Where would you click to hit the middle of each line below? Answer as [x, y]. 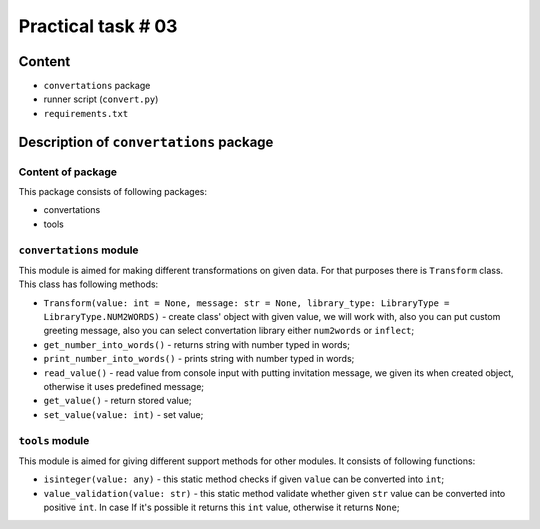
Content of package [68, 172]
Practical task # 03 [98, 26]
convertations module [78, 250]
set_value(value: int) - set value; [123, 414]
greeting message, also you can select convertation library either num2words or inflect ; [229, 331]
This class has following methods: [88, 284]
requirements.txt [86, 113]
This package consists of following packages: [112, 191]
